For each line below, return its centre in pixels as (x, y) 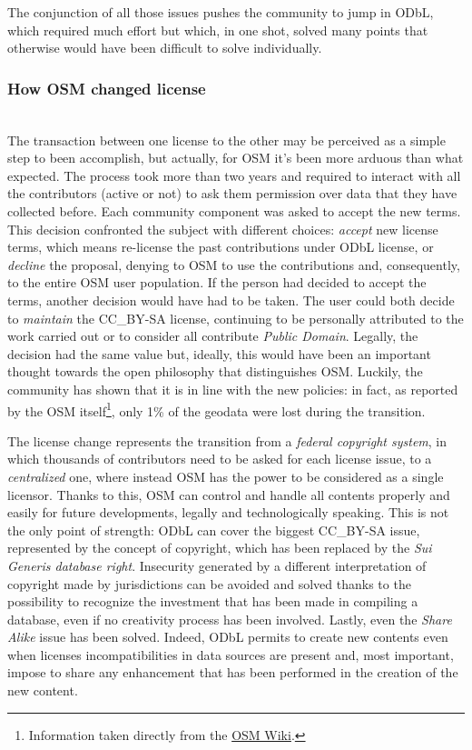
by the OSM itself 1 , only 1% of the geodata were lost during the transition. (216, 409)
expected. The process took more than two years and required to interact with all (234, 175)
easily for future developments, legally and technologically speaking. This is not (228, 512)
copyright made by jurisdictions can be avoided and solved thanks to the (209, 583)
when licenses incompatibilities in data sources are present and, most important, (231, 654)
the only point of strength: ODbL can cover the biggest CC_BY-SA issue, (214, 530)
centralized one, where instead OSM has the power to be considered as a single (226, 476)
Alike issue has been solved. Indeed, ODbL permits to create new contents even (228, 637)
